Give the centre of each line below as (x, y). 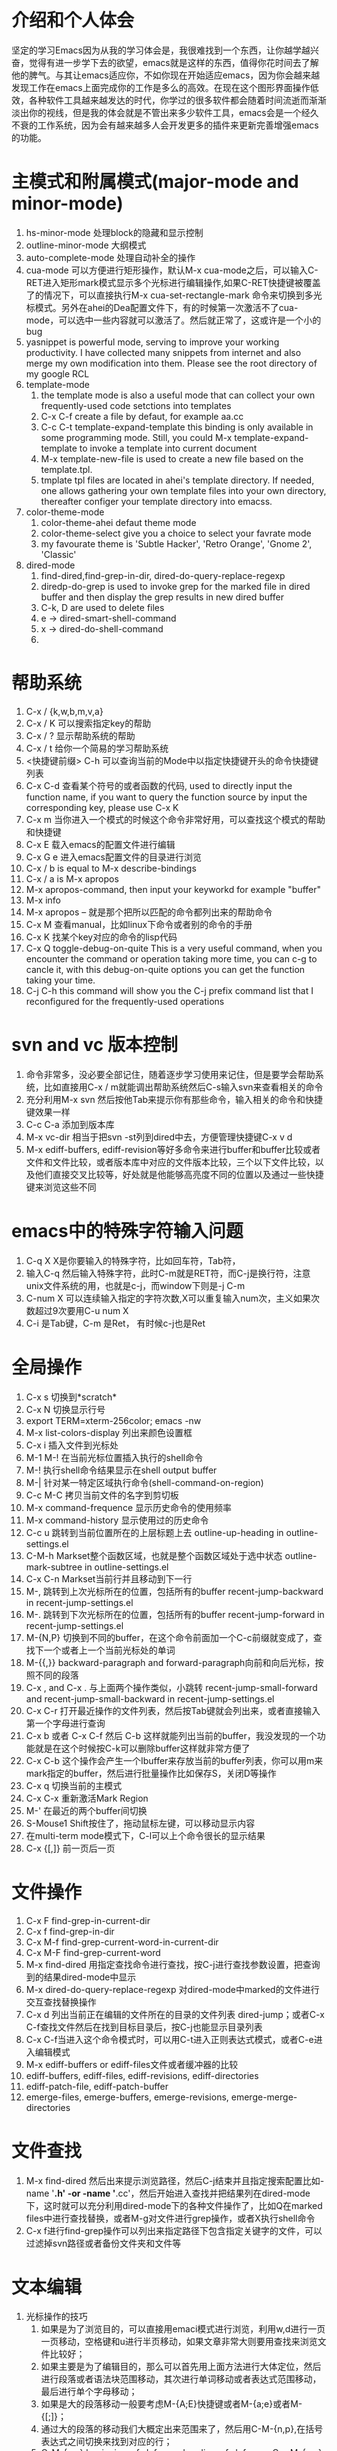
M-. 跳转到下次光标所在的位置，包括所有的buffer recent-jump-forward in (175, 1614)
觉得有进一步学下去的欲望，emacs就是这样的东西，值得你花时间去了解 (173, 62)
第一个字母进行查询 (65, 1723)
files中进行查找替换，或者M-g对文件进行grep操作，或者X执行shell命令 (170, 2218)
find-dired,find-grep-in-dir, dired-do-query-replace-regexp (163, 575)
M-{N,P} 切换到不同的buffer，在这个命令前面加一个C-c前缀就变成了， (169, 1637)
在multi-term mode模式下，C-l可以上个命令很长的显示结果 (145, 1835)
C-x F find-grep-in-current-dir (88, 1920)
